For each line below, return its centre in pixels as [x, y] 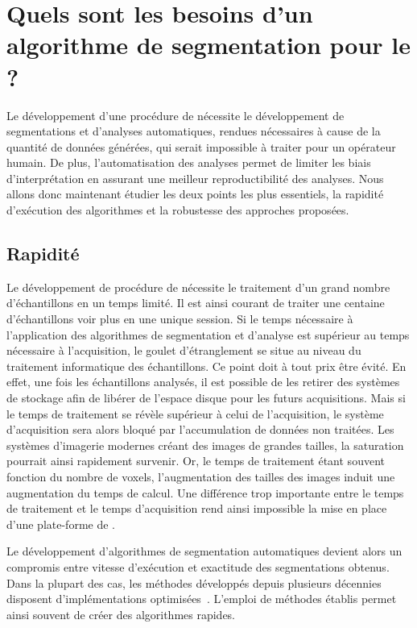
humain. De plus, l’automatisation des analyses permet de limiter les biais [189, 162]
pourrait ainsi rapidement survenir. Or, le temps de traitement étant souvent [196, 461]
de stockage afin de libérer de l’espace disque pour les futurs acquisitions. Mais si [206, 398]
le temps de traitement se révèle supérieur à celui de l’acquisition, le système [195, 413]
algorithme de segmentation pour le [209, 45]
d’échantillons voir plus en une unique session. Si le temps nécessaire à [180, 319]
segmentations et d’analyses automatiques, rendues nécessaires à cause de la [194, 131]
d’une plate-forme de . [61, 524]
